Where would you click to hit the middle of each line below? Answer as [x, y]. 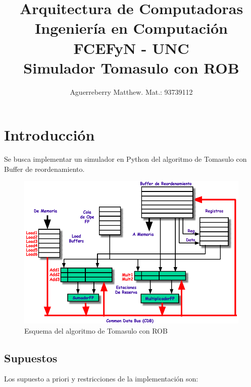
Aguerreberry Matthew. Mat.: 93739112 [131, 91]
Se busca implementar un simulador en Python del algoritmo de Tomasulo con [125, 159]
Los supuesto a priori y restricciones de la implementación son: [101, 379]
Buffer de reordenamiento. [44, 169]
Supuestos [31, 358]
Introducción [49, 135]
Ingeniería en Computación [131, 28]
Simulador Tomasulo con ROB [131, 67]
